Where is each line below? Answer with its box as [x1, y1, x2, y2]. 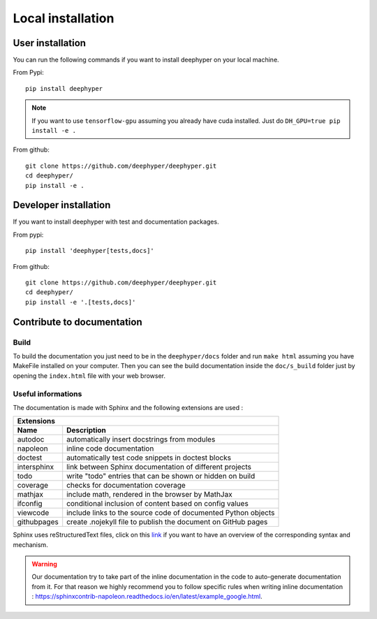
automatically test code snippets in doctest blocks [66, 453, 232, 463]
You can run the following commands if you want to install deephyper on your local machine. [13, 56, 279, 64]
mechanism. [13, 540, 48, 548]
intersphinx [17, 462, 54, 472]
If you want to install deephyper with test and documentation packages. [13, 217, 219, 226]
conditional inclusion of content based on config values [66, 499, 249, 509]
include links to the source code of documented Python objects [66, 508, 275, 518]
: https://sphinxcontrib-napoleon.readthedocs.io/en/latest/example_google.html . [31, 592, 263, 601]
